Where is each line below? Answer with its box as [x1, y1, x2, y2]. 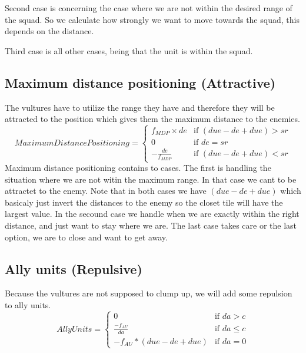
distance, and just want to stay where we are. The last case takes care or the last [5, 219, 297, 232]
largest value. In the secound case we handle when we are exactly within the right [5, 207, 300, 220]
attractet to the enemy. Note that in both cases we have [5, 184, 207, 197]
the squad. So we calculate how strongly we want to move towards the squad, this [5, 13, 300, 25]
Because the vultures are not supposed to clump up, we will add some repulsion [5, 287, 292, 299]
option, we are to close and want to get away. [5, 230, 168, 243]
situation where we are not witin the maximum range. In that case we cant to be [5, 173, 297, 185]
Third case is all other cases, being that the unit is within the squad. [5, 44, 253, 57]
